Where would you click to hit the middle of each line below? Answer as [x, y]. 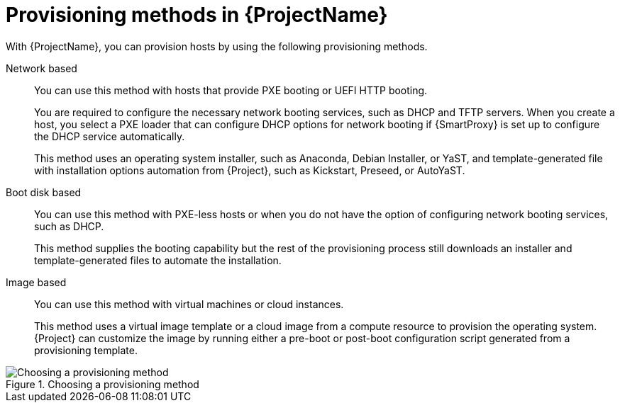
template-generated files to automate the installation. [158, 260]
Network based [41, 68]
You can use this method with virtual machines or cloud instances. [189, 304]
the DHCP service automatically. [110, 136]
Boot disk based [44, 192]
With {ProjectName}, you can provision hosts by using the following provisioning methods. [217, 46]
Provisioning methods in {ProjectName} [197, 15]
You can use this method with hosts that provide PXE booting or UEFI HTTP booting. [231, 90]
